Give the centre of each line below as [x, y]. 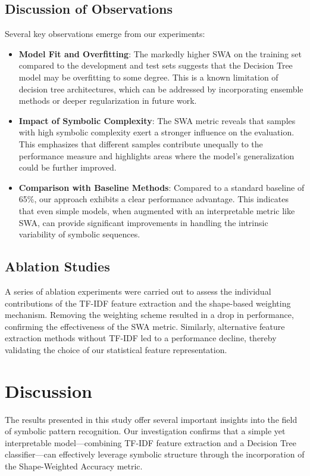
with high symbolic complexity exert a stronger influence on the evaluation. [156, 132]
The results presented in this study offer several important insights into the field [151, 419]
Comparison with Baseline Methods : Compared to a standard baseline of [162, 187]
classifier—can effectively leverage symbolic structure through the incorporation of [155, 454]
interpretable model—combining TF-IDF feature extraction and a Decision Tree [151, 442]
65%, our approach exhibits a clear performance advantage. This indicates [154, 199]
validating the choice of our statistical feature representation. [116, 349]
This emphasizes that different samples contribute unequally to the [141, 143]
